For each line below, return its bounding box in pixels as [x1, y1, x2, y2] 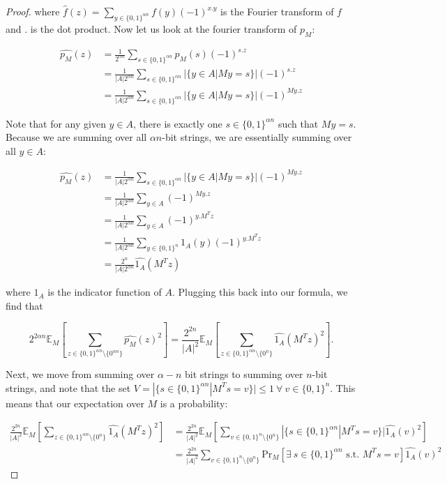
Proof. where [6, 4, 60, 18]
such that [278, 116, 319, 130]
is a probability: [160, 395, 228, 410]
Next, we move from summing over [6, 367, 155, 381]
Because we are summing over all [6, 130, 147, 144]
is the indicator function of [47, 285, 162, 299]
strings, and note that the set [6, 380, 131, 395]
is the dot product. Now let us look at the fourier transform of [30, 21, 297, 36]
